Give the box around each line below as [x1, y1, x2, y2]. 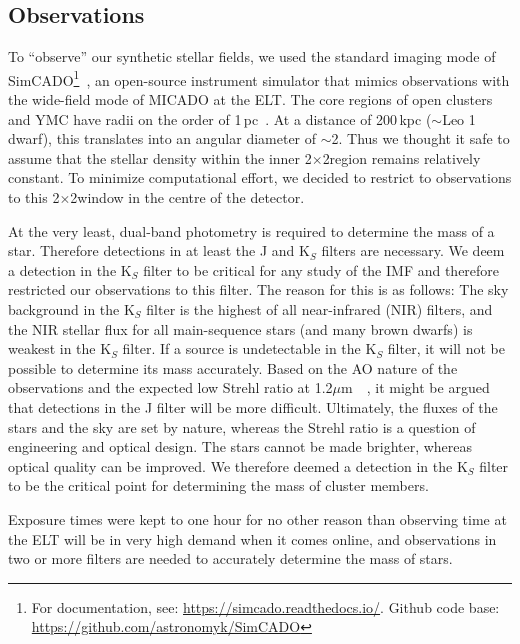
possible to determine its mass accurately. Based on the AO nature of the [8, 357, 458, 378]
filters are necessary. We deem [321, 240, 505, 261]
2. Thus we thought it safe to [331, 128, 510, 149]
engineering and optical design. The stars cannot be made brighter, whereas [8, 436, 473, 457]
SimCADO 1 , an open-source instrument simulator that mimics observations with [8, 66, 510, 90]
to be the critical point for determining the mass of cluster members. [8, 475, 429, 496]
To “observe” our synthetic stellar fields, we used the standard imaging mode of [8, 46, 496, 67]
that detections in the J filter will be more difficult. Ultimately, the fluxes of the [8, 396, 498, 417]
